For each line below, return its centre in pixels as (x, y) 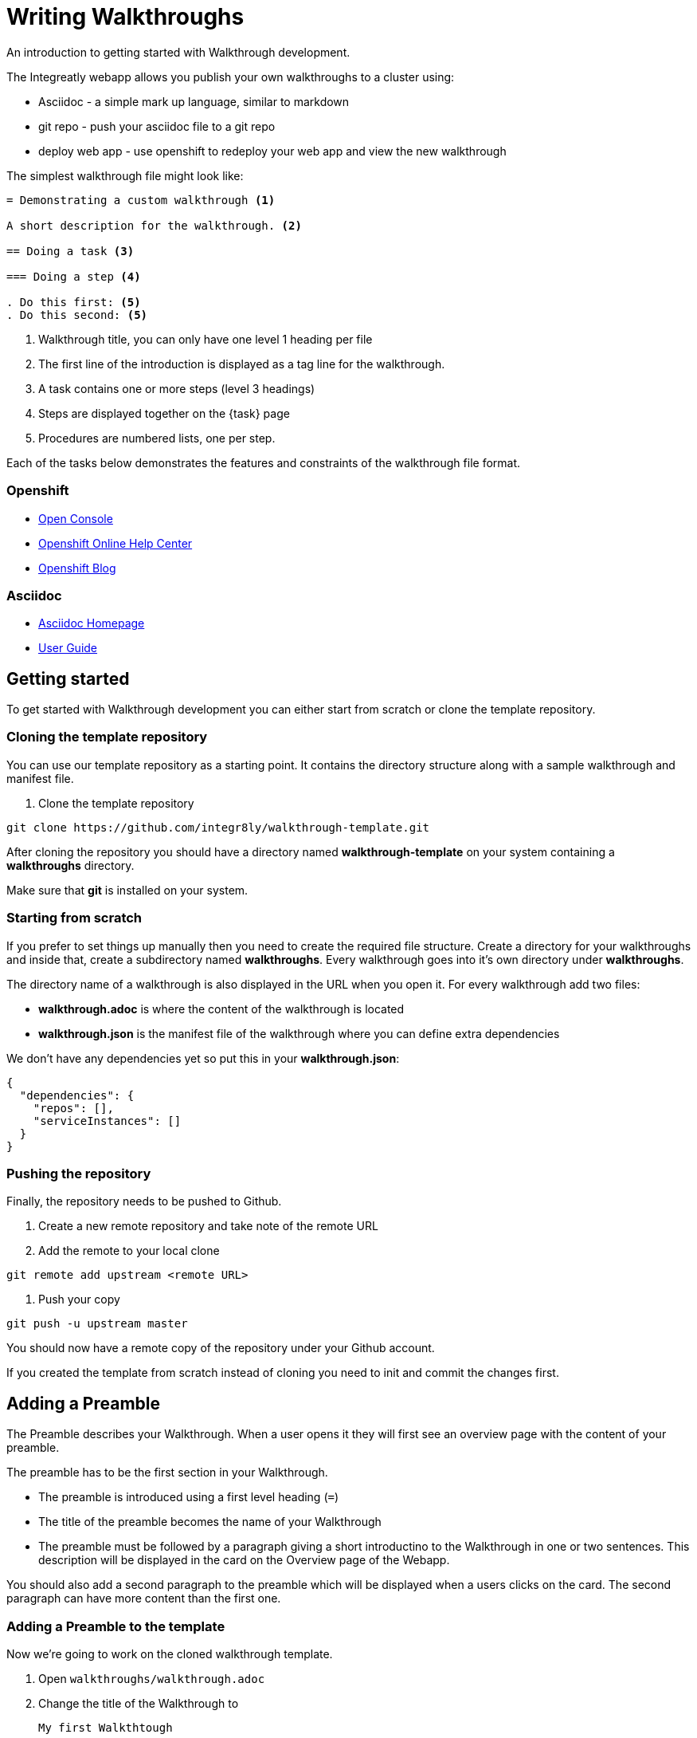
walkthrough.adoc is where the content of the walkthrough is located (221, 1009)
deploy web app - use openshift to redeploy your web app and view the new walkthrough (272, 151)
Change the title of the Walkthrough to (139, 1703)
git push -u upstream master (97, 1324)
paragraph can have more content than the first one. (144, 1598)
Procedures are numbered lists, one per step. (157, 438)
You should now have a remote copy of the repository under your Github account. (221, 1348)
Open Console (76, 518)
